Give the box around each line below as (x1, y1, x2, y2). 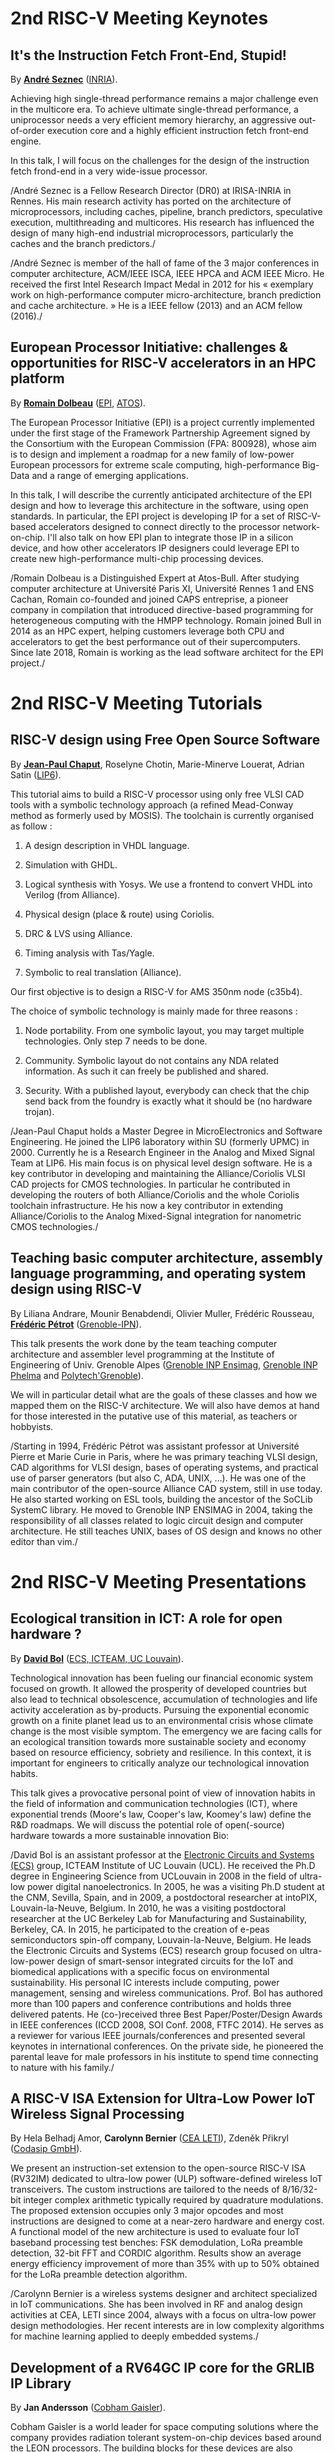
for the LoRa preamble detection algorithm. (10, 2268, 188, 2281)
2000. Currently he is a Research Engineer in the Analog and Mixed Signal (10, 1146, 315, 1158)
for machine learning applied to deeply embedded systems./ (10, 2330, 259, 2342)
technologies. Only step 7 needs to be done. (24, 1035, 208, 1047)
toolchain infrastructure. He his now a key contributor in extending (10, 1199, 284, 1211)
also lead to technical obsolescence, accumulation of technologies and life (10, 1693, 318, 1705)
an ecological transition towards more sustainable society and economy (10, 1735, 307, 1747)
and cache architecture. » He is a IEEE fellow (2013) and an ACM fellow (10, 300, 303, 311)
